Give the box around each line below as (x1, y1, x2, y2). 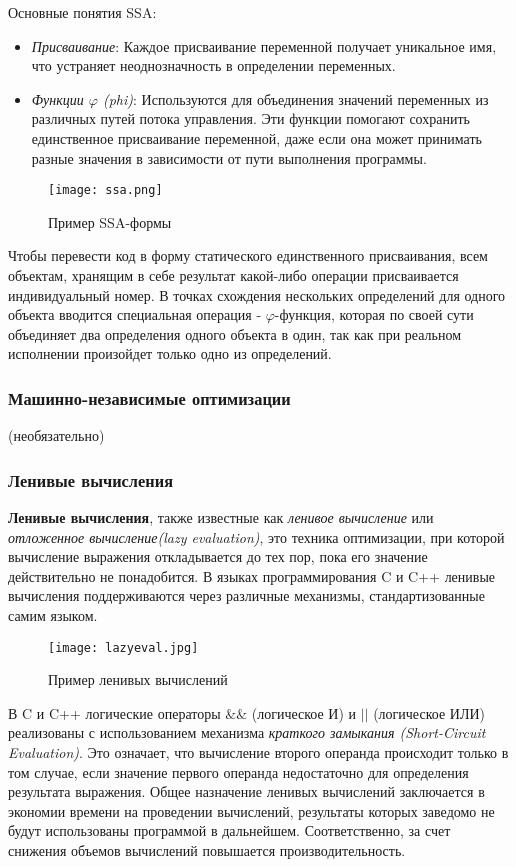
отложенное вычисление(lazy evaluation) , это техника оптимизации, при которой (8, 526, 505, 547)
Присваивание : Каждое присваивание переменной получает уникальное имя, (31, 35, 497, 56)
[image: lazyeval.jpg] (48, 640, 199, 655)
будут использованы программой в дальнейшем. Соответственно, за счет (8, 820, 451, 841)
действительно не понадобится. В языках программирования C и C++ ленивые (8, 565, 496, 586)
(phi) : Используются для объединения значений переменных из (102, 88, 489, 109)
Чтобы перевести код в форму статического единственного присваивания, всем (8, 245, 488, 266)
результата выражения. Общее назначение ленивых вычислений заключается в (8, 781, 485, 802)
